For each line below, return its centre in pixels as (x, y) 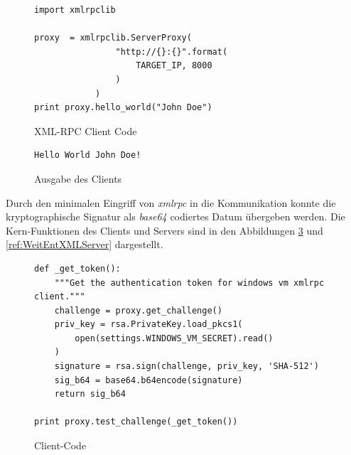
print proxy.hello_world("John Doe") (123, 108)
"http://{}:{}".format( (172, 52)
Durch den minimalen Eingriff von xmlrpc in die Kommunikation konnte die (171, 202)
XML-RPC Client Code (86, 130)
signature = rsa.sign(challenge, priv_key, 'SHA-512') (187, 366)
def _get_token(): (77, 268)
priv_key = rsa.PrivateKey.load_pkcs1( (148, 325)
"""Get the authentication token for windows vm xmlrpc (189, 283)
